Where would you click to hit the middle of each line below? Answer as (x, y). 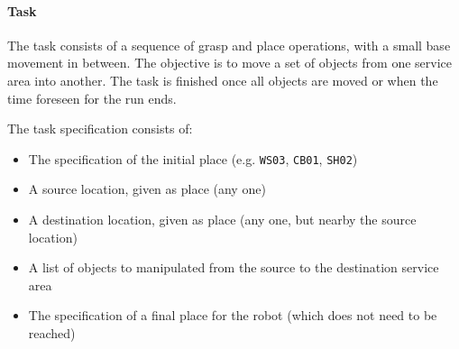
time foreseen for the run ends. (92, 98)
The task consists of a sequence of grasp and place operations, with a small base (229, 45)
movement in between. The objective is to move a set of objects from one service (229, 63)
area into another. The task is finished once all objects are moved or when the (223, 80)
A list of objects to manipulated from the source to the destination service (234, 267)
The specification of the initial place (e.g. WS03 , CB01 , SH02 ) (193, 158)
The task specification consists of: (100, 129)
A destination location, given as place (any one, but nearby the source (222, 220)
